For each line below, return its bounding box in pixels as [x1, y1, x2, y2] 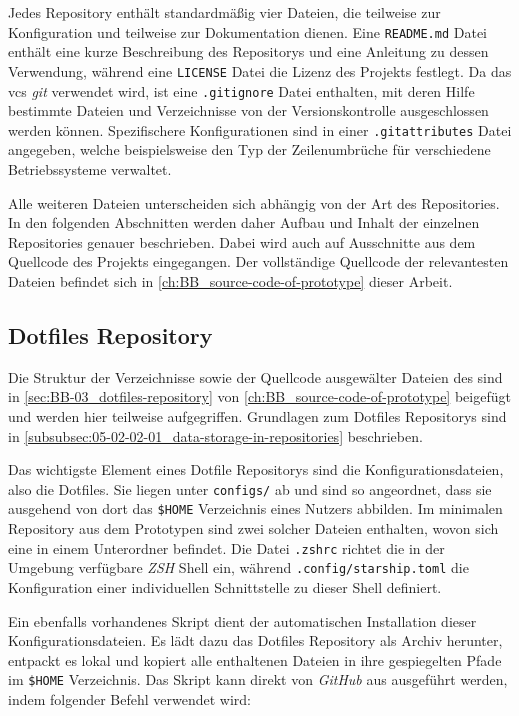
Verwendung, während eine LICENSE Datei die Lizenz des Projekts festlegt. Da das [8, 60, 512, 81]
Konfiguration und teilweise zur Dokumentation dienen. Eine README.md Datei [8, 21, 487, 42]
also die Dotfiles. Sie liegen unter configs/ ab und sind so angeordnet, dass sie [8, 478, 492, 499]
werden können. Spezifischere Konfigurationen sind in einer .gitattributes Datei [8, 119, 512, 140]
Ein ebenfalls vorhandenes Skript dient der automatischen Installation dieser [8, 610, 477, 631]
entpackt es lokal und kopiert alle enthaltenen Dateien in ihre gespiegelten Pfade [8, 649, 502, 670]
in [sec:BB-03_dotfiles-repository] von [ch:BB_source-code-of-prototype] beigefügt [8, 386, 511, 407]
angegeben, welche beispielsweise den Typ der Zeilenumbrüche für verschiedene [8, 139, 491, 160]
